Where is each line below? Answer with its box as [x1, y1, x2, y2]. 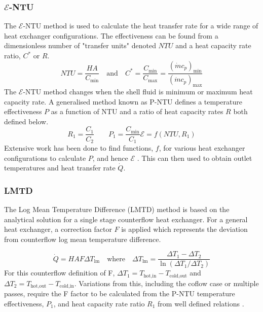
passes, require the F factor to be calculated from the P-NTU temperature [4, 288, 235, 299]
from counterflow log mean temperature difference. [4, 233, 161, 244]
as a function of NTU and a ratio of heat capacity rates [51, 106, 223, 117]
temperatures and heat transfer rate [4, 162, 116, 173]
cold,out [169, 273, 187, 279]
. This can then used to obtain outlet [137, 152, 252, 163]
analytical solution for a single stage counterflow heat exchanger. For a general [4, 214, 248, 224]
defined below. [4, 116, 49, 126]
